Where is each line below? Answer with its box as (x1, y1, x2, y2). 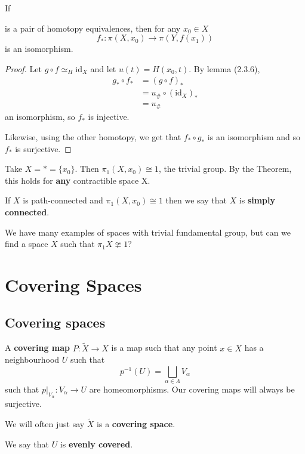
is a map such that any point (111, 341, 217, 354)
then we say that (165, 194, 227, 206)
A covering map (5, 341, 70, 354)
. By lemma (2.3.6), (189, 62, 260, 75)
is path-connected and (23, 194, 103, 206)
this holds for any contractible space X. (5, 174, 150, 186)
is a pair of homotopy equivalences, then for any (5, 21, 181, 34)
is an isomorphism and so (207, 130, 300, 143)
